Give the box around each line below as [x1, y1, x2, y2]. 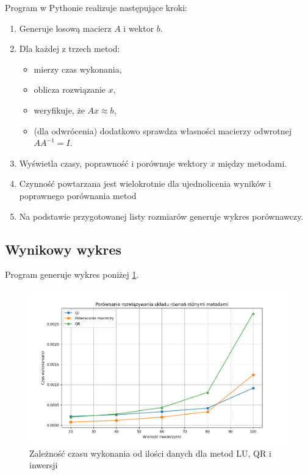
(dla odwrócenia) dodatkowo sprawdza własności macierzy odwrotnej [34, 124, 292, 137]
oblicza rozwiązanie [34, 83, 106, 96]
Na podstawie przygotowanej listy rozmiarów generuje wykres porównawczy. [19, 209, 304, 222]
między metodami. [218, 156, 287, 169]
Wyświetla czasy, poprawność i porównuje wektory [19, 156, 208, 169]
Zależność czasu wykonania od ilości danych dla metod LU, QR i [29, 446, 271, 459]
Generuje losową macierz [19, 21, 112, 34]
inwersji [29, 459, 58, 471]
